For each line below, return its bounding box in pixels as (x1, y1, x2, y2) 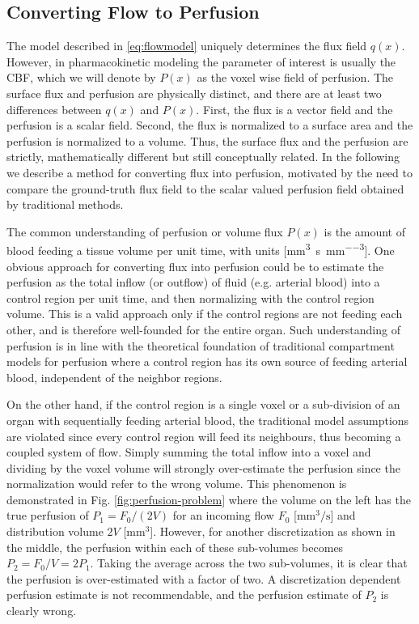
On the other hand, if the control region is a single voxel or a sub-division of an (6, 396, 400, 413)
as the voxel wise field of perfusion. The (197, 69, 394, 86)
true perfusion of (6, 507, 89, 524)
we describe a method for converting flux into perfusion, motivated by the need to (6, 163, 413, 180)
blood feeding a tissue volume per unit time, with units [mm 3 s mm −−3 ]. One (6, 240, 395, 258)
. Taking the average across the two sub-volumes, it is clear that (90, 554, 408, 571)
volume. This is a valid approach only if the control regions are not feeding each (6, 305, 403, 322)
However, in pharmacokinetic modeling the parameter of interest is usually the (6, 53, 396, 70)
